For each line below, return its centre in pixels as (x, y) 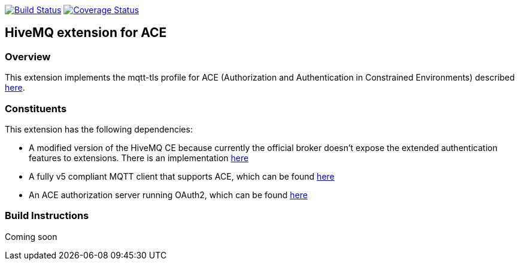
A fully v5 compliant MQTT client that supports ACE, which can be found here (182, 176)
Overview (28, 56)
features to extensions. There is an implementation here (139, 158)
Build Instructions (47, 216)
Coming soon (31, 236)
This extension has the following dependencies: (99, 129)
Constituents (36, 108)
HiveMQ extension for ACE (86, 33)
